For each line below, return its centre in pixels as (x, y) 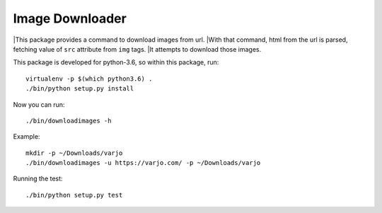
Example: (27, 137)
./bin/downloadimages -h (69, 121)
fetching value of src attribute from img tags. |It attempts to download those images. (137, 49)
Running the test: (38, 179)
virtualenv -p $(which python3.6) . (89, 79)
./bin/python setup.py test (74, 195)
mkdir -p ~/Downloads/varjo (74, 153)
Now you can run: (39, 104)
